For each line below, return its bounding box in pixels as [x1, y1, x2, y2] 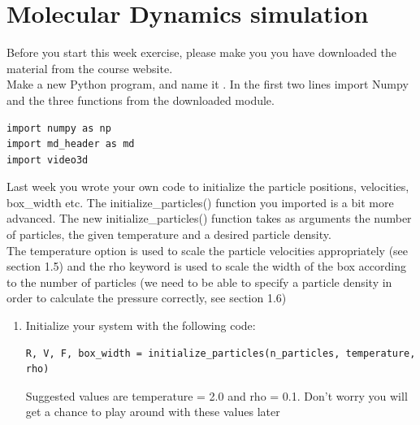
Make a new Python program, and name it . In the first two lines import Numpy [6, 76, 409, 93]
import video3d [6, 154, 89, 166]
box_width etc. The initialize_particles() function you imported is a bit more [6, 193, 394, 210]
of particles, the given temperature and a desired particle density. [6, 226, 331, 243]
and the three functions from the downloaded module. [6, 91, 275, 108]
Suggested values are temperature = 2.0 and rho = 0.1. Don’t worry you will [25, 387, 408, 404]
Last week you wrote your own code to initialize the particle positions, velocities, [6, 178, 409, 195]
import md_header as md [6, 138, 135, 150]
